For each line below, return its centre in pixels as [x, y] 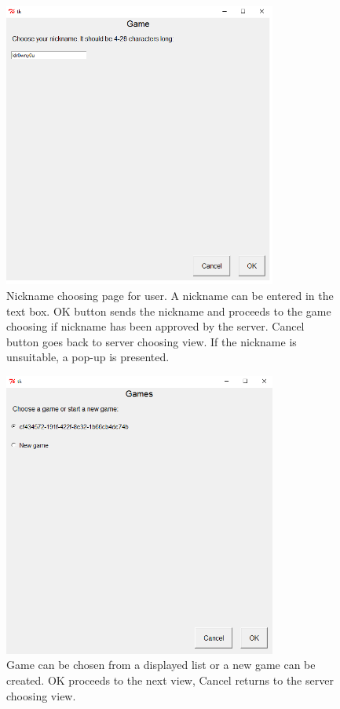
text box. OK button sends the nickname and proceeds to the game [169, 311]
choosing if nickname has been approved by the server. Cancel [155, 326]
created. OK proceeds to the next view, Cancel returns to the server [170, 680]
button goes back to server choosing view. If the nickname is [152, 341]
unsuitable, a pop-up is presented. [88, 357]
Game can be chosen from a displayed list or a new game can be [161, 665]
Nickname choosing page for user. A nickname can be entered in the [170, 295]
